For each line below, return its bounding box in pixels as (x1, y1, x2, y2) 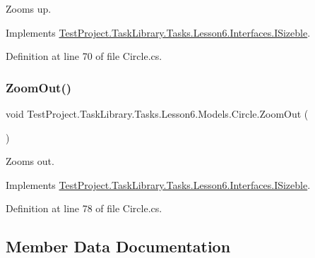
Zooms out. (6, 154, 54, 168)
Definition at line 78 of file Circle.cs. (6, 201, 162, 216)
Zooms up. (6, 1, 52, 16)
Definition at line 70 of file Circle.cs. (6, 49, 162, 63)
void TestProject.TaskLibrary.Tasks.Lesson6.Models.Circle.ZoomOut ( (6, 106, 309, 121)
